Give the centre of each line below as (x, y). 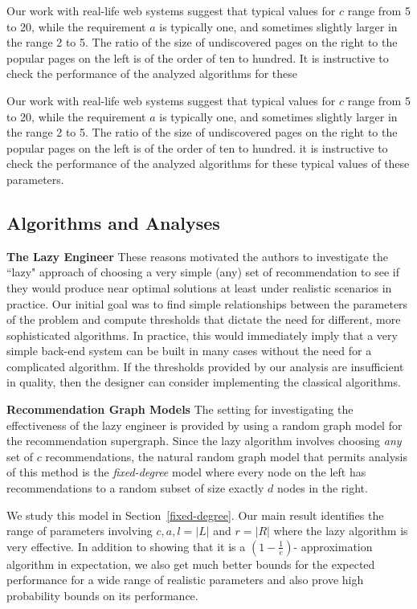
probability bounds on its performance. (102, 596)
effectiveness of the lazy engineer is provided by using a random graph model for (204, 425)
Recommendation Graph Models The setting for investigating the (180, 409)
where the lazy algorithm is (341, 531)
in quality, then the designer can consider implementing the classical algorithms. (204, 382)
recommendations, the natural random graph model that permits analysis (226, 456)
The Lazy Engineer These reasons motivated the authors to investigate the (197, 256)
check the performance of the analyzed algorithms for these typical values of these (208, 163)
